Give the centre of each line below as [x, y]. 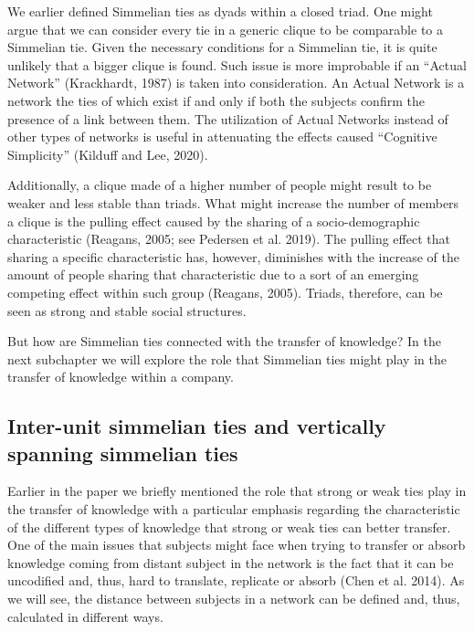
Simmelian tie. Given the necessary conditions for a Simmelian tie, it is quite [222, 47]
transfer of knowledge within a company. [121, 377]
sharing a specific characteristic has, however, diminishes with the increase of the [233, 256]
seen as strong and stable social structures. [127, 310]
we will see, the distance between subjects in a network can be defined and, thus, [234, 599]
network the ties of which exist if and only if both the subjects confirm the [216, 100]
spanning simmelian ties [123, 453]
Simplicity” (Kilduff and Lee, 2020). [108, 154]
